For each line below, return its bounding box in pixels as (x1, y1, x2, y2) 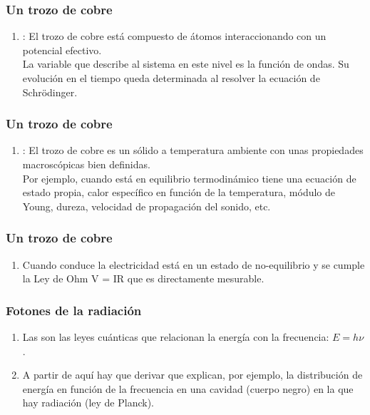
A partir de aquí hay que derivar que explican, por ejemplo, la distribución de (22, 367, 363, 382)
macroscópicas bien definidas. (22, 157, 150, 171)
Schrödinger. (22, 84, 78, 99)
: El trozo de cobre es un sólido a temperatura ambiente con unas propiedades (22, 143, 364, 158)
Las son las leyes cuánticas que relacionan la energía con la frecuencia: (22, 329, 329, 344)
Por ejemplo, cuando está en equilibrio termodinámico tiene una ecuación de (22, 170, 356, 185)
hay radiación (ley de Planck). (22, 395, 154, 410)
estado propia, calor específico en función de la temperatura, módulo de (22, 185, 336, 200)
